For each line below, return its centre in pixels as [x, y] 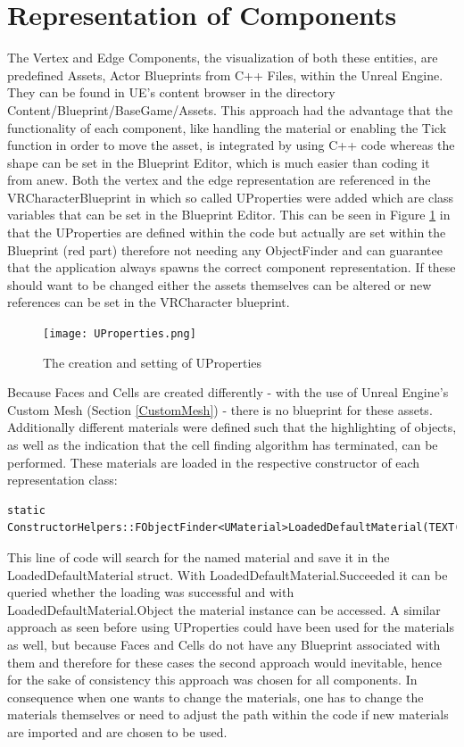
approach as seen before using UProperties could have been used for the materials [231, 627]
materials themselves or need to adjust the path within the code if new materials [228, 714]
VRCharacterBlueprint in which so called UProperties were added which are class [231, 197]
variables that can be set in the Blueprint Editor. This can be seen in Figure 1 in [229, 215]
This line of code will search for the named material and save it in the [199, 557]
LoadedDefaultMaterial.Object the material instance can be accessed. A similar [224, 609]
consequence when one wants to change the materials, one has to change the [215, 697]
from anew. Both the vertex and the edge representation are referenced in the [219, 180]
